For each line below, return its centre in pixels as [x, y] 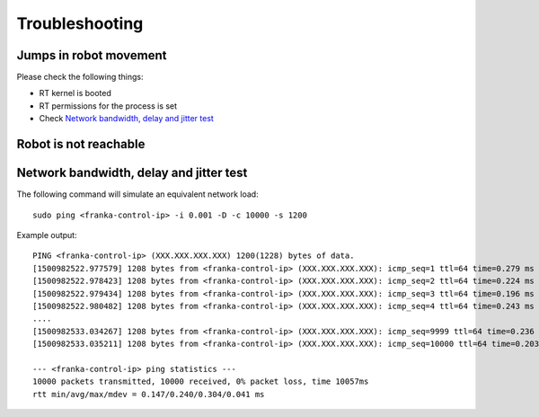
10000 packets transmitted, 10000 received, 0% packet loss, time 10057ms [201, 382]
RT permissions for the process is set [108, 106]
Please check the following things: [80, 77]
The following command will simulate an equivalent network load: [138, 194]
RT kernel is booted [75, 93]
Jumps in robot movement [92, 55]
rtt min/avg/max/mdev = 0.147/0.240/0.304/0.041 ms [149, 394]
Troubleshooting [80, 23]
